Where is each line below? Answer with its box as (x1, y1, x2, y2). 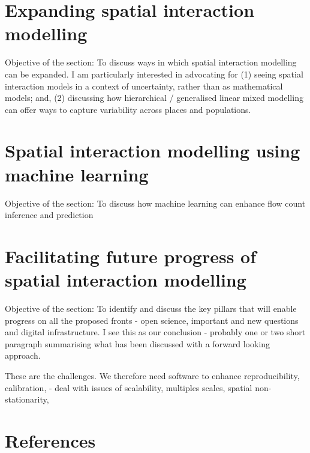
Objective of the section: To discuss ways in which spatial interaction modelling (5, 56, 297, 68)
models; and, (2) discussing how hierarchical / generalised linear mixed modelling (5, 91, 303, 104)
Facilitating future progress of (5, 243, 257, 268)
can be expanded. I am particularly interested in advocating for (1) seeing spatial (5, 67, 303, 80)
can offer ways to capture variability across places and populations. (5, 103, 251, 115)
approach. (5, 349, 41, 362)
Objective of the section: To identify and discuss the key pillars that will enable (5, 302, 297, 315)
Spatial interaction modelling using (5, 138, 300, 163)
